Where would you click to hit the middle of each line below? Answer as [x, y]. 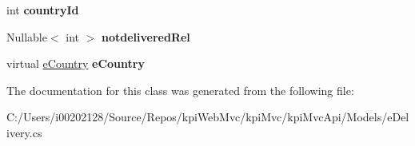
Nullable [27, 36]
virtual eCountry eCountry [76, 63]
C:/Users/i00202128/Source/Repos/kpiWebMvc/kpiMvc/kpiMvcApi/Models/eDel [208, 117]
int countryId [43, 10]
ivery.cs [24, 132]
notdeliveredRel [146, 36]
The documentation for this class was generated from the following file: [180, 90]
